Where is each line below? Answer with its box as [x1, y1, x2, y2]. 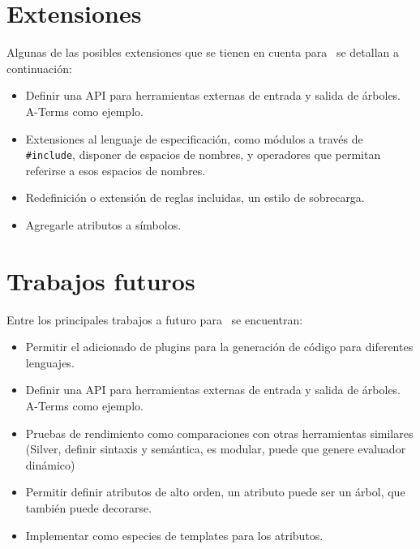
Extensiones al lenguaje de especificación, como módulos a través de [25, 130, 363, 147]
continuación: [6, 59, 72, 76]
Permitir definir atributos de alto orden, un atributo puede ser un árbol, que [25, 483, 405, 500]
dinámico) [25, 456, 75, 473]
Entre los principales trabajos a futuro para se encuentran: [6, 311, 303, 328]
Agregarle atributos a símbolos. [25, 216, 182, 233]
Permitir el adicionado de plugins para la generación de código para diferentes [25, 338, 414, 355]
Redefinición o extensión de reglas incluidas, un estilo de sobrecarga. [25, 189, 365, 206]
